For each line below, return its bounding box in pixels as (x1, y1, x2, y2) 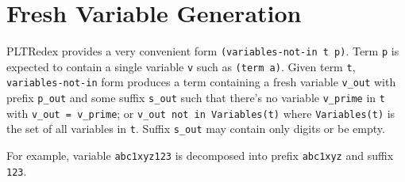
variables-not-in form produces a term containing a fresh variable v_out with (6, 74, 396, 90)
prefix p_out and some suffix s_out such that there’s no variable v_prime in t (6, 89, 385, 106)
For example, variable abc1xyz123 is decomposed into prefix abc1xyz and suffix (6, 147, 394, 164)
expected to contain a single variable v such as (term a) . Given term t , (6, 58, 356, 74)
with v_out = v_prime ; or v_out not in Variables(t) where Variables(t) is (6, 104, 395, 121)
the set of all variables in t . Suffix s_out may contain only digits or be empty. (6, 120, 385, 137)
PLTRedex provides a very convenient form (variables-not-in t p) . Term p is (6, 43, 399, 59)
